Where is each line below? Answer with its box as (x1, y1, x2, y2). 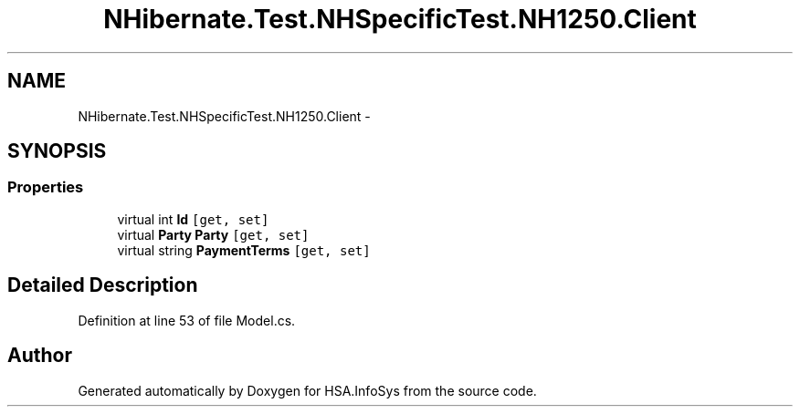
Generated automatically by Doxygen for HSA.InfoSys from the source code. (78, 382, 537, 398)
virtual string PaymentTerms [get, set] (117, 242, 371, 258)
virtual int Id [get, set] (117, 211, 269, 227)
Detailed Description (7, 274, 198, 297)
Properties (7, 178, 84, 197)
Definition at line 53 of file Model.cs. (78, 312, 296, 328)
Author (7, 344, 72, 367)
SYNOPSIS (7, 140, 107, 163)
